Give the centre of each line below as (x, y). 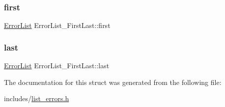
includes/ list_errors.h (37, 98)
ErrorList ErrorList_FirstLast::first (57, 25)
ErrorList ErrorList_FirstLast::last (57, 66)
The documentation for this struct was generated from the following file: (113, 82)
